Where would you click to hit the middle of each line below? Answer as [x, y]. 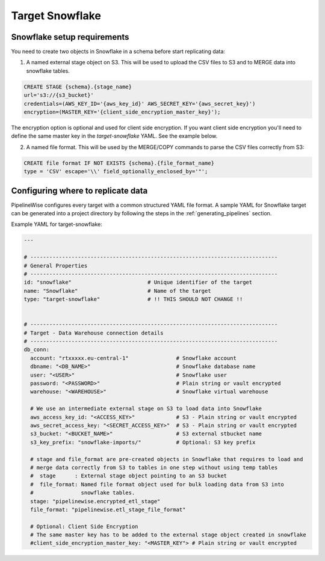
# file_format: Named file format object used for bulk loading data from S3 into [157, 484]
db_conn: [37, 350]
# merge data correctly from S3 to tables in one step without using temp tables [154, 467]
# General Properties [56, 265]
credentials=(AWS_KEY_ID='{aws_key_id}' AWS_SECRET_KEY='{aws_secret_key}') [140, 103]
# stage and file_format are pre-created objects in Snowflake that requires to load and [167, 459]
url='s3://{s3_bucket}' [59, 95]
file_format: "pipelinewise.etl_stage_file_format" [108, 509]
